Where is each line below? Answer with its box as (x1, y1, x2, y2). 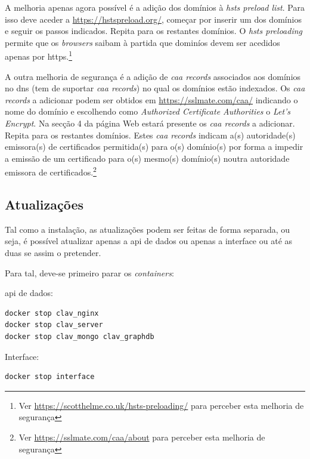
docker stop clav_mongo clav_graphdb (5, 332, 154, 341)
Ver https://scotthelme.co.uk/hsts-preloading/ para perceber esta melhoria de (18, 399, 304, 411)
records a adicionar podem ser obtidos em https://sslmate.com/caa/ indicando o (5, 93, 298, 106)
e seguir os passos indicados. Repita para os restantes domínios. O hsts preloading (5, 24, 302, 37)
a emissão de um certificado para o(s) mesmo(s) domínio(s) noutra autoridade (5, 152, 290, 164)
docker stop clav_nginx (5, 309, 99, 318)
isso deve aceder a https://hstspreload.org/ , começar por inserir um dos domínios (5, 13, 302, 25)
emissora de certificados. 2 (5, 164, 97, 178)
